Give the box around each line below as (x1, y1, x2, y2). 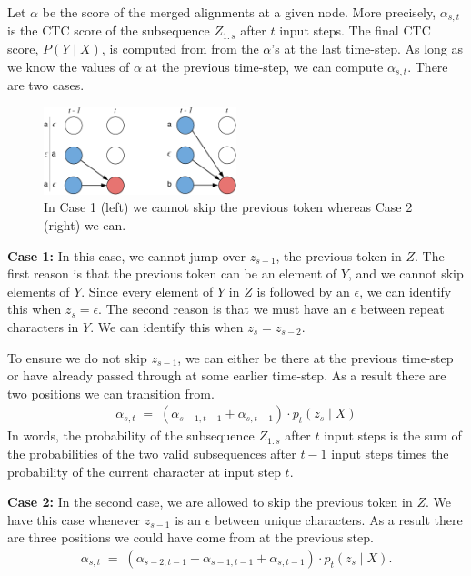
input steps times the (331, 443, 449, 462)
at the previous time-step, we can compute (145, 56, 384, 76)
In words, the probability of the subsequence (7, 426, 255, 445)
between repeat (360, 299, 445, 318)
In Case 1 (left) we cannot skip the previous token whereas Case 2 (44, 197, 413, 217)
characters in (7, 317, 79, 336)
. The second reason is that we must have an (98, 299, 347, 318)
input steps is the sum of (324, 426, 462, 445)
